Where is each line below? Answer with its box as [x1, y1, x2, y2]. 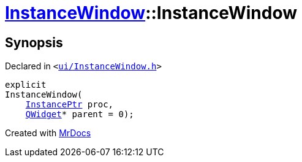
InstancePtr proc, [25, 99, 114, 110]
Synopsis [5, 34, 63, 50]
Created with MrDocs [5, 128, 91, 139]
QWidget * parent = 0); [25, 109, 134, 120]
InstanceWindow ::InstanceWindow [5, 2, 297, 23]
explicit [5, 80, 47, 90]
